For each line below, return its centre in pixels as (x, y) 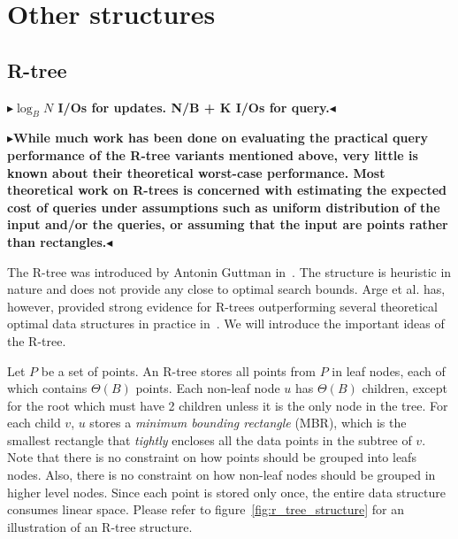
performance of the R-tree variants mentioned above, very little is (213, 154)
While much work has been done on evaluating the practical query (221, 138)
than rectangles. (57, 241)
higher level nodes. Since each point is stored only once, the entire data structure (226, 492)
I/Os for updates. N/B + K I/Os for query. (194, 107)
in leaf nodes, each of (389, 370)
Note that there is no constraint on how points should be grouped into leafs (212, 457)
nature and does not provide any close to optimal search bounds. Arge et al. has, (226, 289)
